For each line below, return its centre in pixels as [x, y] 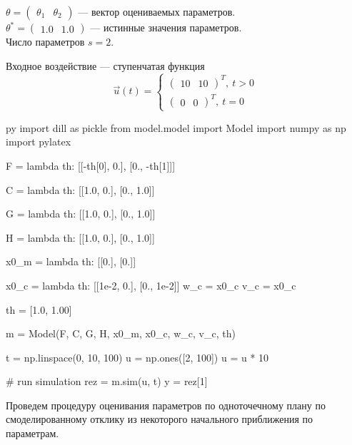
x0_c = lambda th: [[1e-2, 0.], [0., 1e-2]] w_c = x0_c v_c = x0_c [151, 285]
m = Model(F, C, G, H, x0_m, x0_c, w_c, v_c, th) [121, 333]
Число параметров [45, 41]
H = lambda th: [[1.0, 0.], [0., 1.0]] [80, 237]
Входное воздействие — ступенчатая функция [105, 65]
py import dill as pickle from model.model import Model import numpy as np [176, 127]
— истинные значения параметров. [166, 27]
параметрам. [32, 433]
